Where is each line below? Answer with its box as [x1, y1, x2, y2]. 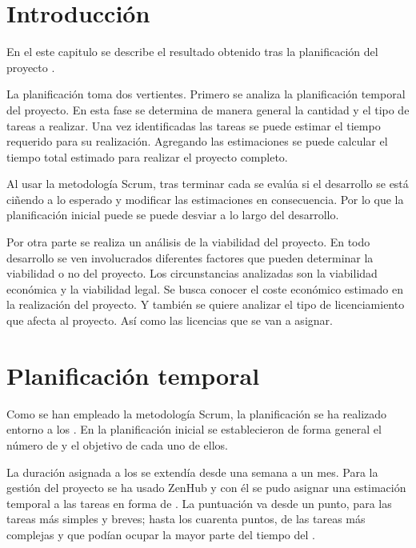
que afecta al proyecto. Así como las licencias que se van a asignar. [6, 312, 333, 329]
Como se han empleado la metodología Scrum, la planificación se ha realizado [6, 405, 387, 422]
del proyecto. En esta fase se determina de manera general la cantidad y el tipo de [6, 101, 410, 118]
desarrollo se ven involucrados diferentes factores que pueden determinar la [6, 249, 374, 266]
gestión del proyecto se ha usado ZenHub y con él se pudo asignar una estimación [6, 479, 406, 496]
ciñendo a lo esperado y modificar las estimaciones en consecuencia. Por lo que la [6, 190, 404, 207]
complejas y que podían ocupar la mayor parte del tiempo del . [6, 526, 315, 542]
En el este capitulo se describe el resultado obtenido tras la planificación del [6, 43, 378, 60]
